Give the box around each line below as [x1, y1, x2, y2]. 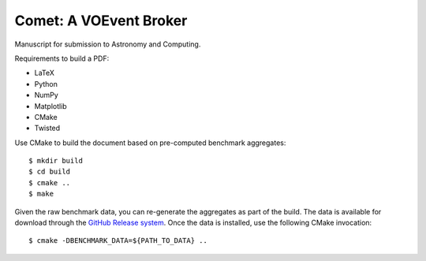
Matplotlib [34, 101, 67, 110]
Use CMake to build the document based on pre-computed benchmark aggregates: [14, 138, 286, 147]
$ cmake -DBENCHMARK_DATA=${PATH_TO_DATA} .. [28, 237, 208, 245]
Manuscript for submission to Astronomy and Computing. [14, 39, 201, 49]
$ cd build [28, 167, 71, 177]
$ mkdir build [28, 156, 83, 166]
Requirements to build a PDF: [14, 54, 110, 63]
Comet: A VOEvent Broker [14, 12, 188, 29]
